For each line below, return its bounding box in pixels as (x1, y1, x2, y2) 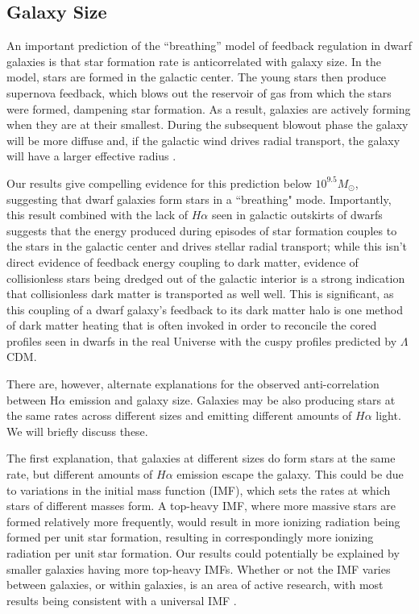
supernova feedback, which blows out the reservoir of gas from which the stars (6, 84, 392, 101)
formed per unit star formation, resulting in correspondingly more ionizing (6, 529, 374, 546)
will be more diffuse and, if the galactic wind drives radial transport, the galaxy (6, 131, 400, 148)
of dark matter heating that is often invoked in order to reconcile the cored (6, 317, 377, 334)
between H (6, 391, 59, 408)
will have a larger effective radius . (6, 147, 176, 164)
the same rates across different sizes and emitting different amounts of (6, 407, 352, 424)
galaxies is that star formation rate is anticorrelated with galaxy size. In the (6, 52, 381, 69)
